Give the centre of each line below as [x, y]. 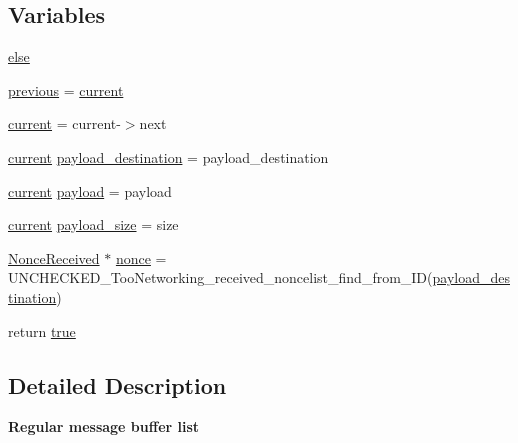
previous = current [66, 89]
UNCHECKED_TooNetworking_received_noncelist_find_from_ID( [220, 277]
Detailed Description [117, 384]
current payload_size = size [93, 224]
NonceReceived [54, 257]
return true [42, 330]
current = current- [64, 123]
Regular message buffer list [104, 426]
